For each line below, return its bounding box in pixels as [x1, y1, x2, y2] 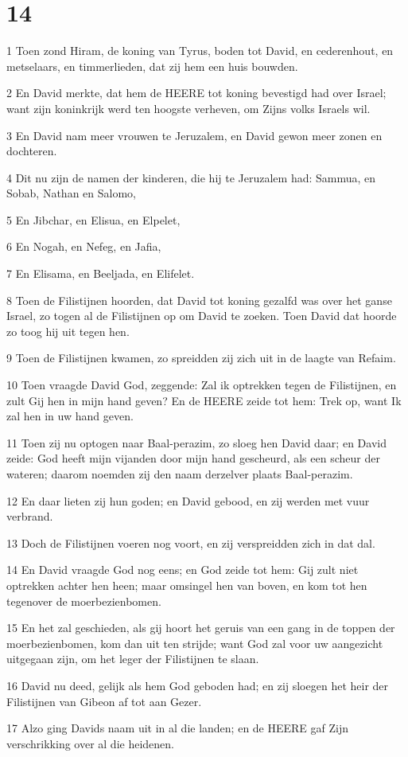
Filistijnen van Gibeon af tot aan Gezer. [6, 693, 202, 709]
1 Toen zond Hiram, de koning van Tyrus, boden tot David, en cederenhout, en [6, 42, 394, 59]
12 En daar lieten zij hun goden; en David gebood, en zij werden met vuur [6, 492, 370, 509]
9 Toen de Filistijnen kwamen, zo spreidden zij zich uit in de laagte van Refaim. [6, 349, 396, 366]
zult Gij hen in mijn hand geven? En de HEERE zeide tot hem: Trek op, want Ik [6, 392, 402, 408]
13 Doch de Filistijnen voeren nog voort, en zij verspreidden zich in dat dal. [6, 534, 375, 551]
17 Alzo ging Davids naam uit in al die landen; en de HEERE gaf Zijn [6, 720, 349, 736]
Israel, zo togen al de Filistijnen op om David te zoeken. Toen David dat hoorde [6, 307, 397, 324]
